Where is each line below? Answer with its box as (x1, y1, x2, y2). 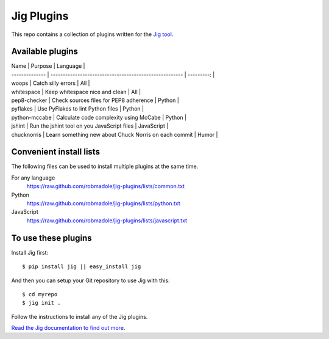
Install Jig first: (11, 249, 49, 256)
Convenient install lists (11, 147, 101, 157)
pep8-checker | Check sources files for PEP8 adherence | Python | (11, 97, 179, 104)
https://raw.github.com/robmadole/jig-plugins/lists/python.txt (26, 200, 181, 207)
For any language (11, 174, 55, 181)
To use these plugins (11, 233, 92, 243)
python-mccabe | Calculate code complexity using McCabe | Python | (11, 114, 187, 121)
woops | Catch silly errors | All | (11, 79, 90, 87)
